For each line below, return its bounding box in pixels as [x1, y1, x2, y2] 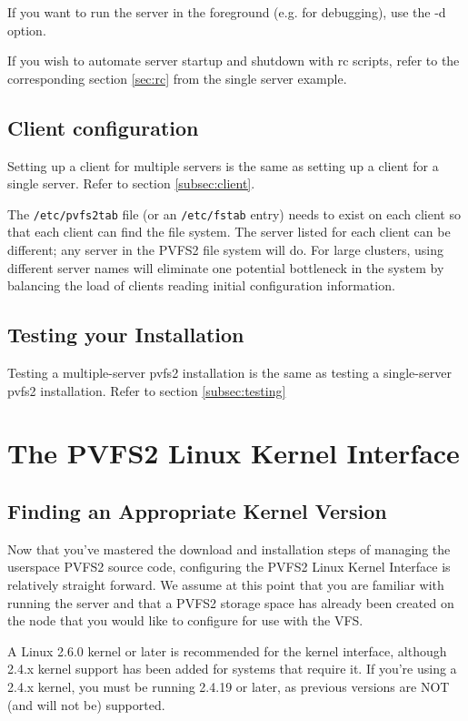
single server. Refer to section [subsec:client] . [7, 174, 255, 193]
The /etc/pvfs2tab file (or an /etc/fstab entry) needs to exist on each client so [7, 204, 461, 223]
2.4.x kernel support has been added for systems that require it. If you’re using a [7, 659, 457, 678]
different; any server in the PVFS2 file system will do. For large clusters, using [7, 240, 443, 259]
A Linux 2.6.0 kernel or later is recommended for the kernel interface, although [7, 641, 447, 660]
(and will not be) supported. [7, 695, 165, 714]
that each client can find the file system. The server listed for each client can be [7, 222, 451, 241]
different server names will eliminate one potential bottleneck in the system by [7, 258, 444, 277]
